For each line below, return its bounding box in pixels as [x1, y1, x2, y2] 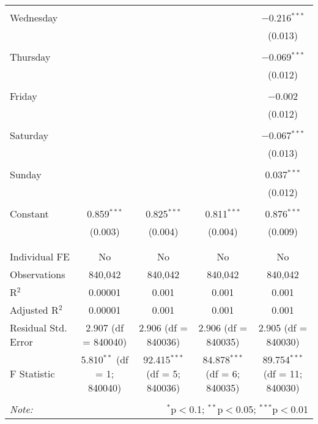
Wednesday [10, 10, 58, 25]
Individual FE [10, 249, 70, 263]
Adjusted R [10, 303, 59, 317]
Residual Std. [10, 320, 67, 335]
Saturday [10, 128, 49, 142]
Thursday [10, 50, 51, 64]
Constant [10, 206, 49, 221]
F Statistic [10, 366, 55, 380]
